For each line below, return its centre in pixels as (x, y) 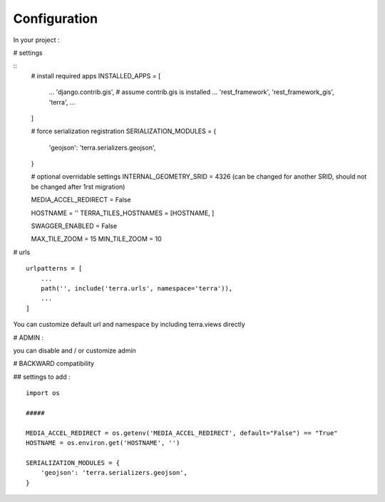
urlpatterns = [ (54, 268)
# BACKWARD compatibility (54, 364)
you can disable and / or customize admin (75, 350)
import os (43, 393)
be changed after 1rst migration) (78, 187)
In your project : (36, 40)
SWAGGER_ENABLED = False (74, 226)
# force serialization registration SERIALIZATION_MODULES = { (124, 131)
